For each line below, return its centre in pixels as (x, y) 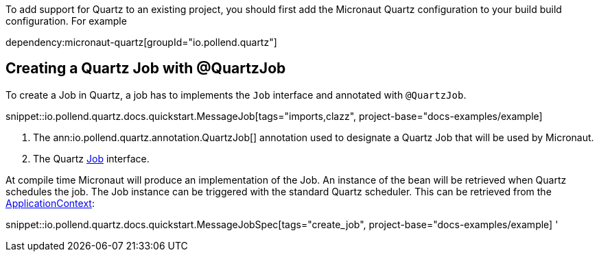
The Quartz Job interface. (91, 158)
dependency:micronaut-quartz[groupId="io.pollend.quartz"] (141, 42)
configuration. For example (66, 21)
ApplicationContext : (50, 203)
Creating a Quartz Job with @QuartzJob (146, 69)
